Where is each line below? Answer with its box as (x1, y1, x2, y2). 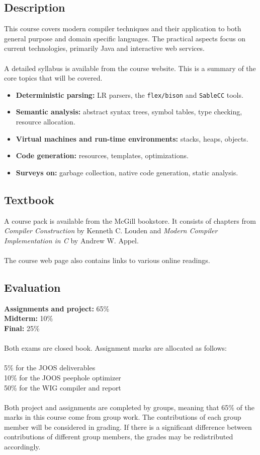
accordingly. (4, 441, 41, 452)
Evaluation (4, 279, 61, 295)
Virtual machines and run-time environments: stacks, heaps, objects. (16, 133, 248, 144)
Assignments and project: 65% (4, 303, 110, 313)
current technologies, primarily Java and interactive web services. (4, 43, 205, 53)
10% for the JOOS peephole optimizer (4, 372, 121, 382)
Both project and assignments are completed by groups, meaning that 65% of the (4, 402, 254, 412)
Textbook (4, 191, 54, 207)
